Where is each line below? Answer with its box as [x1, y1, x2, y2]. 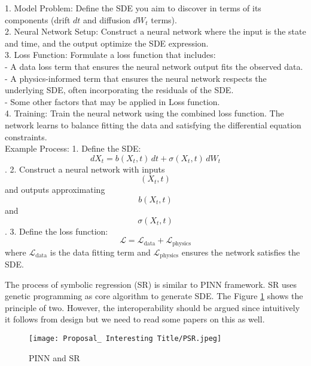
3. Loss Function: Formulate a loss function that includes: [5, 48, 216, 61]
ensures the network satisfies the [181, 245, 300, 258]
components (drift [5, 13, 71, 26]
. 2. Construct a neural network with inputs [5, 162, 165, 175]
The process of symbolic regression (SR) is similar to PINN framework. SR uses [5, 278, 297, 290]
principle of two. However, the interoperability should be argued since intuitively [5, 301, 300, 313]
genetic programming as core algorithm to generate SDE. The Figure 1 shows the [5, 290, 303, 302]
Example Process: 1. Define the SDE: [5, 142, 141, 155]
